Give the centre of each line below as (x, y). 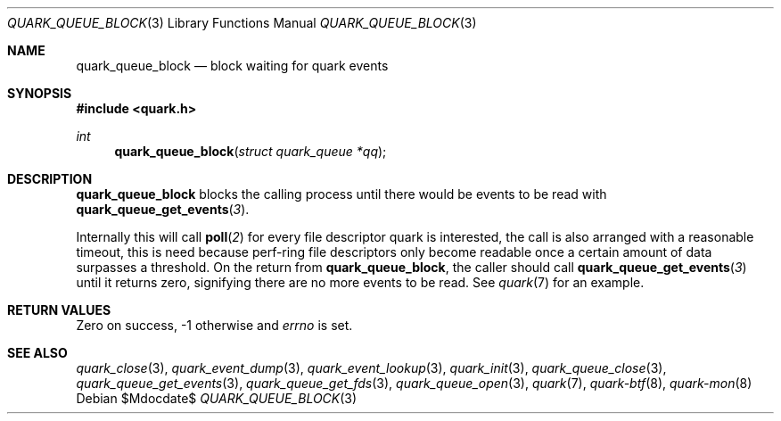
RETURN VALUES (59, 310)
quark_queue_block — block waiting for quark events (232, 66)
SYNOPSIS (40, 93)
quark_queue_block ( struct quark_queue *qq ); (251, 151)
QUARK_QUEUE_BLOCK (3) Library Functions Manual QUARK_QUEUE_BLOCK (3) (242, 23)
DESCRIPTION (50, 179)
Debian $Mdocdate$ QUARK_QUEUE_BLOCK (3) (217, 398)
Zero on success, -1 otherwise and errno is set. (214, 325)
